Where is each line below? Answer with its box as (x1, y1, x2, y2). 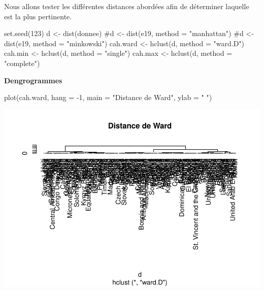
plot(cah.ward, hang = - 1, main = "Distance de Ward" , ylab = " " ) (4, 92, 212, 103)
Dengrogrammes (4, 75, 62, 85)
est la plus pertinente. (4, 11, 72, 21)
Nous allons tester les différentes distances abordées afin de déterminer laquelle (4, 1, 249, 11)
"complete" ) (4, 57, 40, 68)
